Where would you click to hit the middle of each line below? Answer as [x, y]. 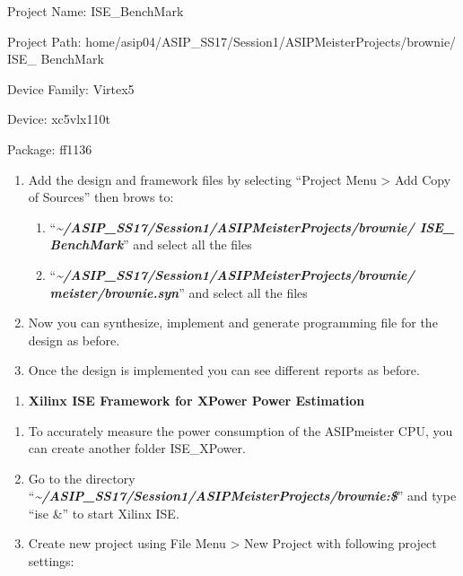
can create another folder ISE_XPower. [137, 448]
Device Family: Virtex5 [71, 88]
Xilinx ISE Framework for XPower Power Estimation [197, 400]
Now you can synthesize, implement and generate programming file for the [233, 323]
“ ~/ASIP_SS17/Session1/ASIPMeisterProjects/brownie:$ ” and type [242, 496]
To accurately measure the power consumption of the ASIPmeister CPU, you [240, 430]
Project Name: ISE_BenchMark [96, 11]
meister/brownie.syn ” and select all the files [179, 292]
